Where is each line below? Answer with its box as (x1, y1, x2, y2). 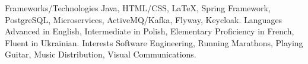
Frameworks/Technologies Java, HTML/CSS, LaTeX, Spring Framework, (5, 2, 271, 14)
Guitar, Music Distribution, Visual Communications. (5, 48, 196, 60)
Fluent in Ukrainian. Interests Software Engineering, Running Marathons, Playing (5, 36, 303, 49)
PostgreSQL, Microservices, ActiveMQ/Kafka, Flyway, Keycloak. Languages (5, 13, 282, 25)
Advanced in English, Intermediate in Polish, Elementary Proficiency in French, (5, 25, 294, 37)
